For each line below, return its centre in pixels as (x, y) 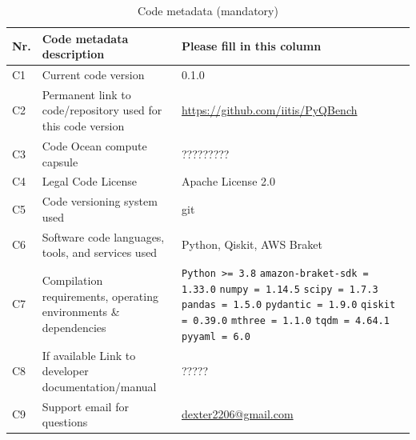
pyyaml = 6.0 (216, 336)
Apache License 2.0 (228, 181)
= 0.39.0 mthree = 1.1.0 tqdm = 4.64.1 (285, 321)
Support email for (85, 406)
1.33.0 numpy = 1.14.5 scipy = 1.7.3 (280, 289)
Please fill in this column (251, 46)
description (73, 54)
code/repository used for (102, 110)
